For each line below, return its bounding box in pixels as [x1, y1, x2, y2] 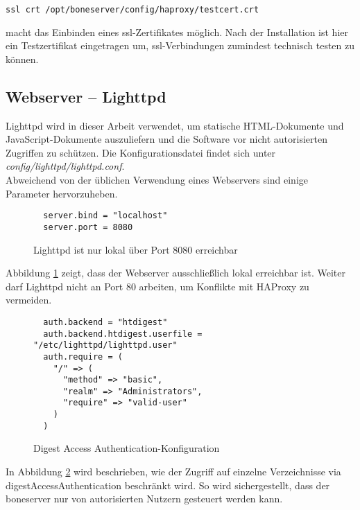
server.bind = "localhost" [43, 211, 168, 221]
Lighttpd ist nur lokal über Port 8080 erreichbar [33, 242, 238, 256]
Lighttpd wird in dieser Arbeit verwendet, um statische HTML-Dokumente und [6, 118, 344, 132]
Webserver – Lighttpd [6, 85, 166, 107]
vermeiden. [6, 292, 52, 307]
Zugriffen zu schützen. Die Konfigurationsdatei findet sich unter [6, 145, 276, 159]
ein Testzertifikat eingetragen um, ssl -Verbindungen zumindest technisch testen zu [6, 38, 355, 53]
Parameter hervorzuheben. [6, 186, 118, 200]
